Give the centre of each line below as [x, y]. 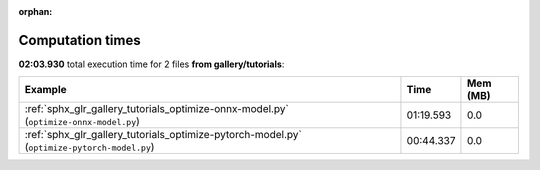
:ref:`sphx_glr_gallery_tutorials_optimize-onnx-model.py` [156, 109]
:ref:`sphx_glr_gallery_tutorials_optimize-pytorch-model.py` [163, 135]
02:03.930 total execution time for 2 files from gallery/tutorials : [151, 64]
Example [45, 90]
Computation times [79, 40]
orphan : [35, 11]
